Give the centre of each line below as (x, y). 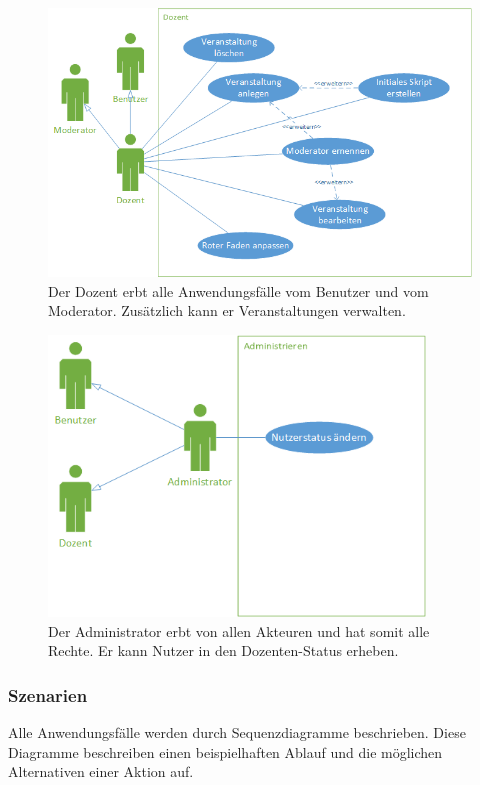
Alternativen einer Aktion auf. (101, 771)
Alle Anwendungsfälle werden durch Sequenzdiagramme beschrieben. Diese (237, 732)
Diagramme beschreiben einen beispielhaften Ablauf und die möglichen (225, 751)
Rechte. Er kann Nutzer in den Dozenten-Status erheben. (223, 650)
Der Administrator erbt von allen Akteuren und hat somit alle (239, 630)
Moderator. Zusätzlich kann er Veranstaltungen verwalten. (227, 310)
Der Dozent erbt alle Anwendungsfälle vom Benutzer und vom (238, 290)
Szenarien (48, 694)
